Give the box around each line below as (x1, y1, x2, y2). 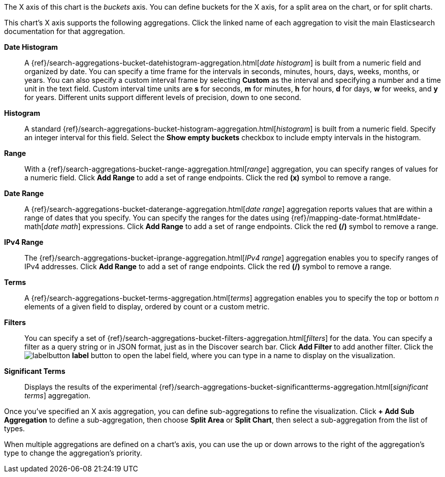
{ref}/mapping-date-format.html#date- (291, 213, 421, 222)
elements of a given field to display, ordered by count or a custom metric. (24, 302, 270, 311)
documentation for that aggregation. (4, 27, 125, 36)
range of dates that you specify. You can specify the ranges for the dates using (24, 213, 290, 222)
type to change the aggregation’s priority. (4, 449, 142, 457)
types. (4, 424, 25, 433)
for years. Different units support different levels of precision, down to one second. (24, 93, 301, 102)
